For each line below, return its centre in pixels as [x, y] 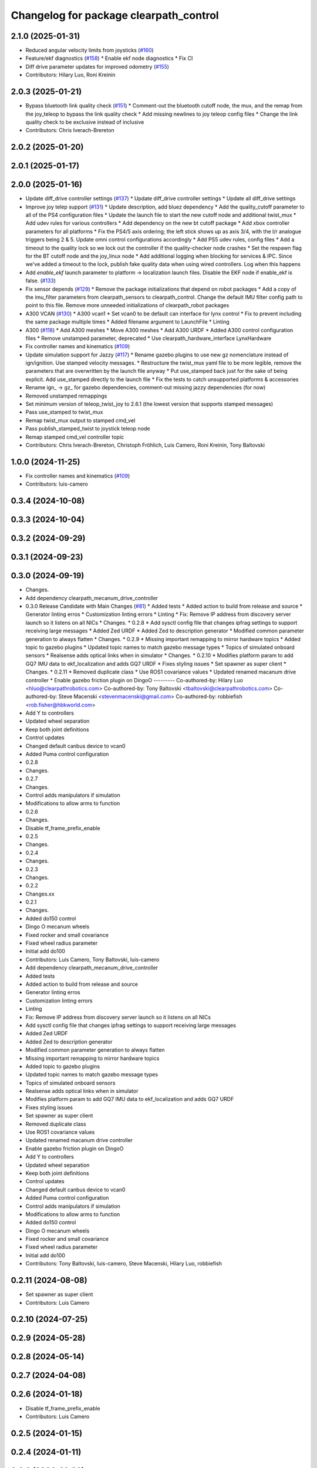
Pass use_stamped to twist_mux [64, 412]
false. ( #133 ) [41, 281]
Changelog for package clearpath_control [115, 15]
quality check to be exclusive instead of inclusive [85, 122]
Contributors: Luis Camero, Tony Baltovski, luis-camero [92, 959]
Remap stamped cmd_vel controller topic [75, 437]
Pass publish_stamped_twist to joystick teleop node [88, 429]
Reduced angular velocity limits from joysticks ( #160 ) [90, 50]
